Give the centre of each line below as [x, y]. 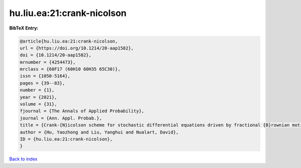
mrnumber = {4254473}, [48, 62]
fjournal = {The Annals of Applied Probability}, [82, 111]
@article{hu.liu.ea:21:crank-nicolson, [69, 41]
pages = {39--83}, [42, 83]
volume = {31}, [38, 104]
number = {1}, [37, 90]
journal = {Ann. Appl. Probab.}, [61, 118]
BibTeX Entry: [24, 28]
